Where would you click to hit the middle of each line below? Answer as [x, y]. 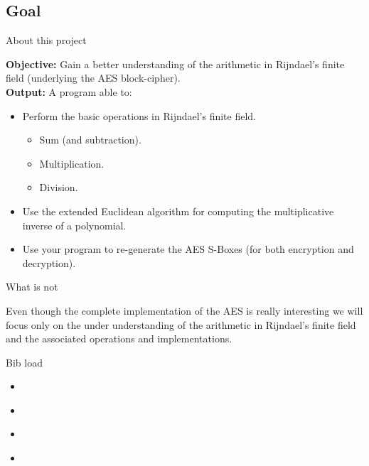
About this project [46, 40]
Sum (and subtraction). [90, 140]
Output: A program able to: [69, 91]
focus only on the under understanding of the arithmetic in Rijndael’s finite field [181, 324]
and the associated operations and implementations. [119, 338]
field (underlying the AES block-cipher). [93, 78]
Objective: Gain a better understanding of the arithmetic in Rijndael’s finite [175, 64]
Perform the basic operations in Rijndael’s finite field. [139, 115]
